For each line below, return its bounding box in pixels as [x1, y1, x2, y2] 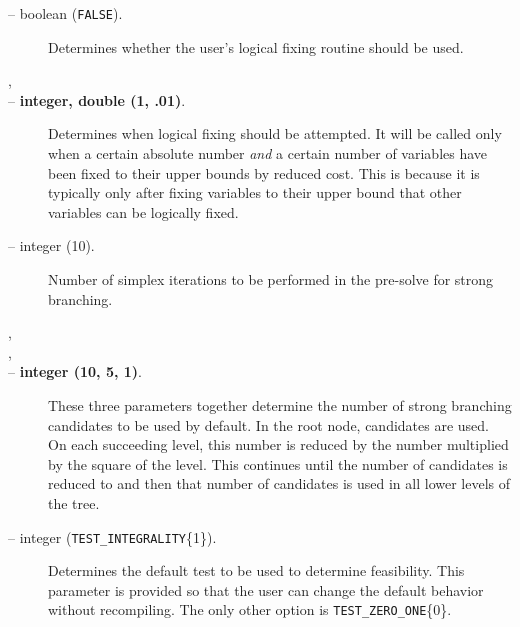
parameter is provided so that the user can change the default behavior [48, 579, 484, 600]
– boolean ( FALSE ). [8, 3, 123, 23]
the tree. [48, 492, 100, 513]
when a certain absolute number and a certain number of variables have [48, 143, 488, 164]
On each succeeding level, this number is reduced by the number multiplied [48, 434, 509, 455]
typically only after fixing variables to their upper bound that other [48, 182, 462, 203]
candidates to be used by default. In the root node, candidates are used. [48, 414, 490, 435]
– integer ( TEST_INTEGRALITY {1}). [8, 526, 217, 547]
